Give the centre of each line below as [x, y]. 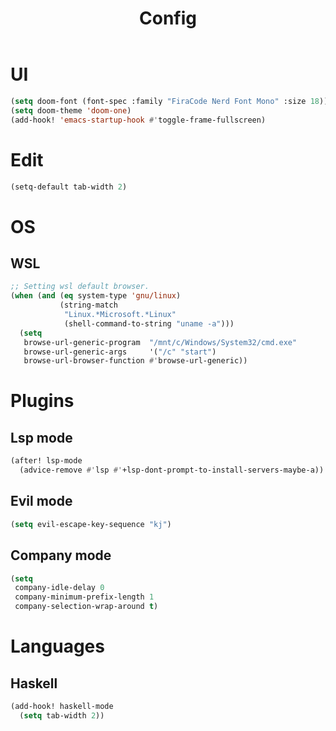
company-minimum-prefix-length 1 [84, 597]
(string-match [88, 305]
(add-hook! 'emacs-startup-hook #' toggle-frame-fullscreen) [138, 120]
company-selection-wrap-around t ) [86, 607]
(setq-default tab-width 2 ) [69, 187]
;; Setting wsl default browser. [80, 287]
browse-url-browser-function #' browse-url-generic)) [135, 361]
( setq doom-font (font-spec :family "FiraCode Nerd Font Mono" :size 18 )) [169, 101]
